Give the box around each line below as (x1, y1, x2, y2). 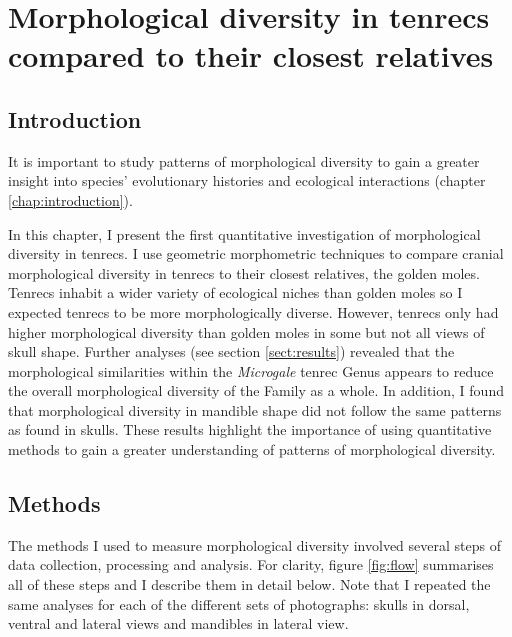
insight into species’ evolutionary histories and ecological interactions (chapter (8, 170, 486, 191)
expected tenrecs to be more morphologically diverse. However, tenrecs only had (8, 301, 499, 322)
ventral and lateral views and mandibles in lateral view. (8, 613, 349, 634)
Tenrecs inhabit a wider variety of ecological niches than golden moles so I (8, 282, 463, 303)
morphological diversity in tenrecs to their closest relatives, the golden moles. (8, 262, 480, 283)
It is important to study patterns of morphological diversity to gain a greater (8, 150, 480, 171)
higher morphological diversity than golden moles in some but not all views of (8, 321, 485, 342)
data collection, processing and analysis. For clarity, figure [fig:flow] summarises (8, 554, 494, 575)
